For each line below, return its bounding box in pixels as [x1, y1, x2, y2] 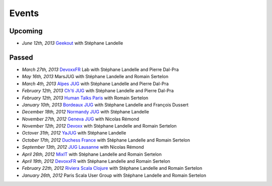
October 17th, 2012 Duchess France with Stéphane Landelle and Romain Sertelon [22, 137, 190, 143]
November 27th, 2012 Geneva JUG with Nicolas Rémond [22, 116, 140, 122]
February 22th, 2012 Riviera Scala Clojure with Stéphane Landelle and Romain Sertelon [22, 165, 202, 171]
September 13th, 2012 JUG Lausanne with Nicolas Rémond [22, 144, 144, 150]
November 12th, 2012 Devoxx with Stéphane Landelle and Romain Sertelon [22, 123, 177, 129]
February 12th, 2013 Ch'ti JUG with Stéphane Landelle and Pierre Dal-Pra [22, 88, 174, 94]
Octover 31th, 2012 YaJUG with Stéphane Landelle [22, 130, 126, 136]
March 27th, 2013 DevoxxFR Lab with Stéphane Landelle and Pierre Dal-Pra [22, 66, 179, 73]
